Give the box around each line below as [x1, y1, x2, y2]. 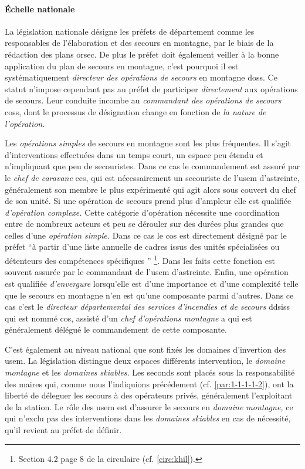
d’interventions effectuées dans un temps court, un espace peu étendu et [5, 148, 263, 160]
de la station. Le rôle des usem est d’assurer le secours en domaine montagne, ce [5, 400, 293, 413]
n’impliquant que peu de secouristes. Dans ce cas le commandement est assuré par [5, 160, 300, 172]
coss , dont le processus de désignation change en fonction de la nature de [5, 105, 266, 118]
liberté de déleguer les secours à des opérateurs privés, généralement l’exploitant [5, 389, 293, 401]
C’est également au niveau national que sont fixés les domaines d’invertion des [5, 343, 286, 355]
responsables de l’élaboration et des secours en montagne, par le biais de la [5, 36, 274, 49]
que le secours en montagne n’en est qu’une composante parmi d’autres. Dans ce [5, 289, 294, 301]
